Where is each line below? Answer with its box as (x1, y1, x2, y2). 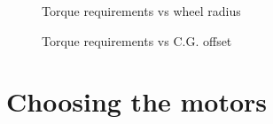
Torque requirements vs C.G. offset (42, 31, 232, 50)
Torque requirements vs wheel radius (42, 2, 241, 19)
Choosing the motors (6, 83, 268, 120)
